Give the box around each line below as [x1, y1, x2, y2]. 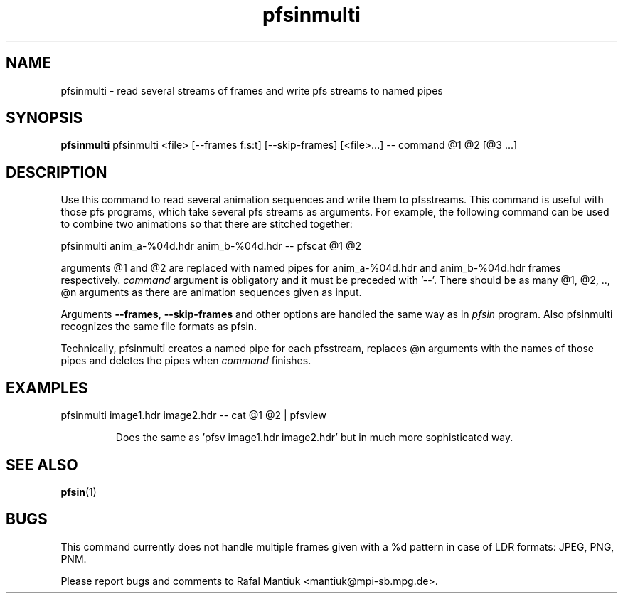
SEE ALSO [6, 455, 78, 474]
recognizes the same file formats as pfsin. [60, 320, 257, 333]
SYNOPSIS [6, 109, 83, 127]
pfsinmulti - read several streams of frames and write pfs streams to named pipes [60, 84, 443, 97]
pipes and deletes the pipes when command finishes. [60, 354, 311, 367]
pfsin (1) [60, 485, 97, 498]
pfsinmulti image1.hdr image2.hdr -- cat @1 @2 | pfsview [60, 409, 326, 422]
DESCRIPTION [6, 163, 107, 181]
